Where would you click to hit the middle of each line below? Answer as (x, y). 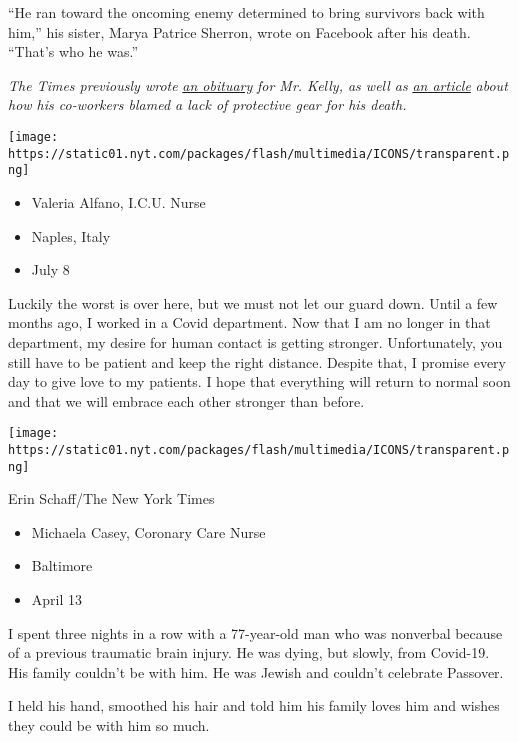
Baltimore (62, 565)
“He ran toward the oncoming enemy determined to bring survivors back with (246, 12)
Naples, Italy (71, 235)
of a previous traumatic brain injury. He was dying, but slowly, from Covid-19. (249, 652)
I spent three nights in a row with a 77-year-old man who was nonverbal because (255, 632)
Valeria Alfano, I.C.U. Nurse (118, 201)
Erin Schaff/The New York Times (111, 498)
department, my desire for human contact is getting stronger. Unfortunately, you (255, 341)
